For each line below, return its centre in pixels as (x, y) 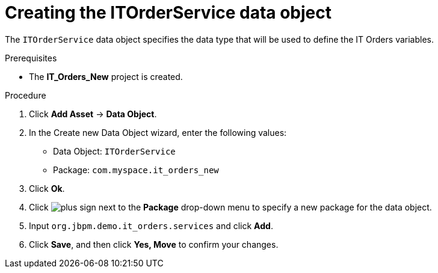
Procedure (26, 95)
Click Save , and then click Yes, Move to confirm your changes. (154, 244)
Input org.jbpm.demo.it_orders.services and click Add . (151, 225)
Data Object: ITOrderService (114, 151)
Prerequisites (31, 58)
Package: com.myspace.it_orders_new (136, 170)
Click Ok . (47, 188)
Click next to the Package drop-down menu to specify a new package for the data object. (230, 207)
